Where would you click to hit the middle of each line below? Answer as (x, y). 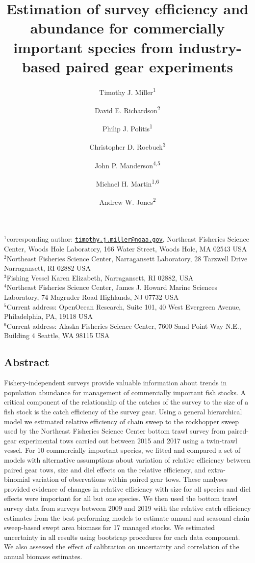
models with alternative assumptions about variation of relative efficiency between (127, 459)
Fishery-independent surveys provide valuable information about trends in (115, 383)
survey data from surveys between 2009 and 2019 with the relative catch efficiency (127, 508)
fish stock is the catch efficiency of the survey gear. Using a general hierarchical (123, 412)
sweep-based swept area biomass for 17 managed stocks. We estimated (109, 527)
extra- (217, 469)
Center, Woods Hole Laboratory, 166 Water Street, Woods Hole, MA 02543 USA (126, 249)
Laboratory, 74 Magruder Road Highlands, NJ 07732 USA (91, 297)
